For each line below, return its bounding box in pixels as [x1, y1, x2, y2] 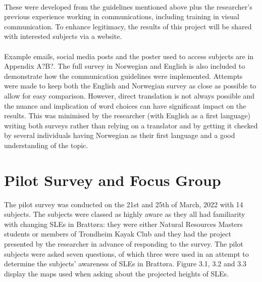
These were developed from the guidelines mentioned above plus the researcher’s [4, 1, 252, 12]
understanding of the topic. [4, 139, 88, 150]
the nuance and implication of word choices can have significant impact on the [4, 100, 246, 111]
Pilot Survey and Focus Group [4, 169, 221, 190]
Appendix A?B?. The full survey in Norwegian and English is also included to [4, 61, 245, 71]
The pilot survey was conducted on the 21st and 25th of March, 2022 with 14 [4, 199, 243, 209]
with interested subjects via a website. [4, 31, 122, 41]
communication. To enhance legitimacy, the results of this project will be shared [4, 21, 252, 31]
